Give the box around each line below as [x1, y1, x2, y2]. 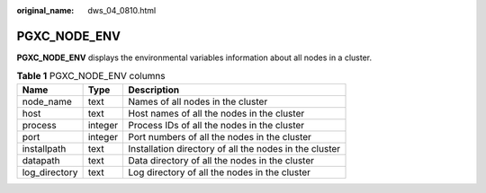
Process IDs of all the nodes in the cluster [128, 118, 305, 131]
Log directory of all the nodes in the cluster [128, 166, 310, 179]
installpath [22, 142, 67, 154]
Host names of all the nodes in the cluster [128, 107, 305, 119]
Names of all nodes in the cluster [128, 95, 268, 108]
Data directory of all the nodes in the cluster [128, 154, 315, 166]
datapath [22, 154, 60, 166]
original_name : [16, 5, 75, 15]
